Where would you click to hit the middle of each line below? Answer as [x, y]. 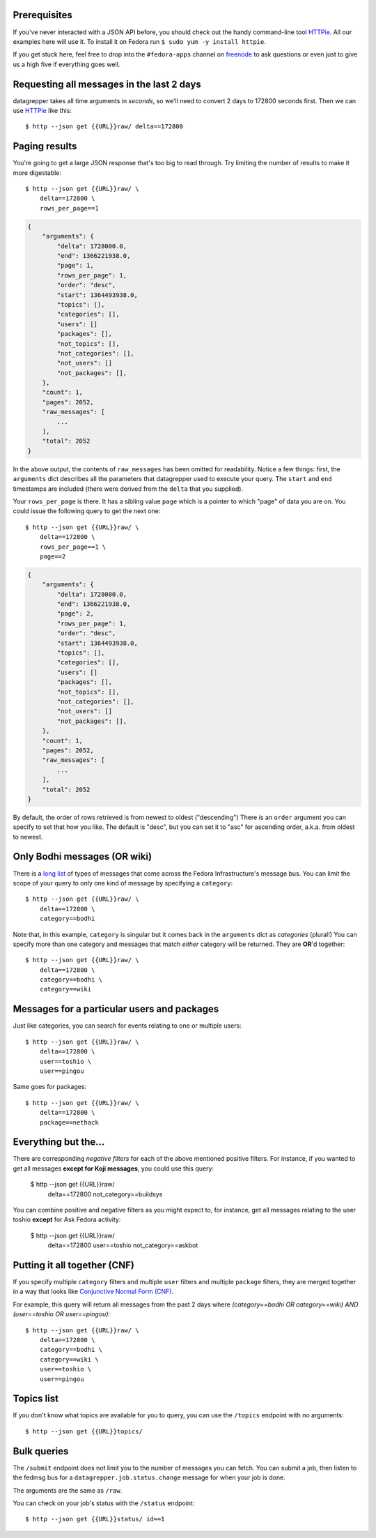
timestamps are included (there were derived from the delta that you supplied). [128, 489]
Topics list [36, 1399]
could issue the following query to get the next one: [87, 511]
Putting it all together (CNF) [74, 1265]
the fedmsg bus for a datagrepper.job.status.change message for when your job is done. [149, 1477]
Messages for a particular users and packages [116, 1009]
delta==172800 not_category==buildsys [105, 1194]
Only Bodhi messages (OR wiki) [83, 856]
